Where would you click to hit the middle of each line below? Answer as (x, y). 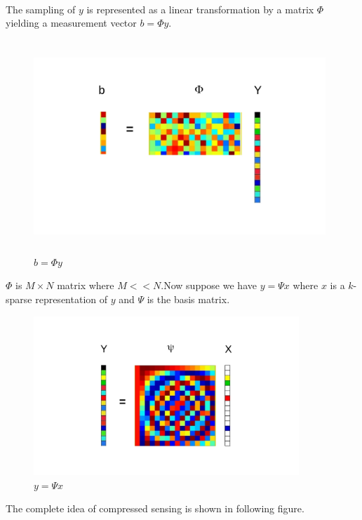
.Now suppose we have (209, 285)
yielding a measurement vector (71, 23)
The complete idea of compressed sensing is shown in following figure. (155, 508)
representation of (72, 299)
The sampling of (41, 9)
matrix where (86, 285)
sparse (19, 299)
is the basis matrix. (188, 299)
